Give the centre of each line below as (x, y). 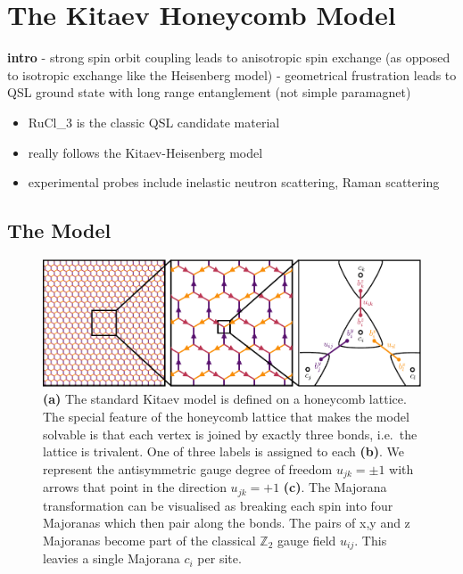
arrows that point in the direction (135, 487)
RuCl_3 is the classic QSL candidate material (154, 122)
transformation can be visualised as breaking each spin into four (218, 505)
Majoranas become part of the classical (149, 540)
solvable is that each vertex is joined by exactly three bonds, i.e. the (230, 434)
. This (371, 540)
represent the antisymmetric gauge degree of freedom (188, 468)
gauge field (307, 540)
